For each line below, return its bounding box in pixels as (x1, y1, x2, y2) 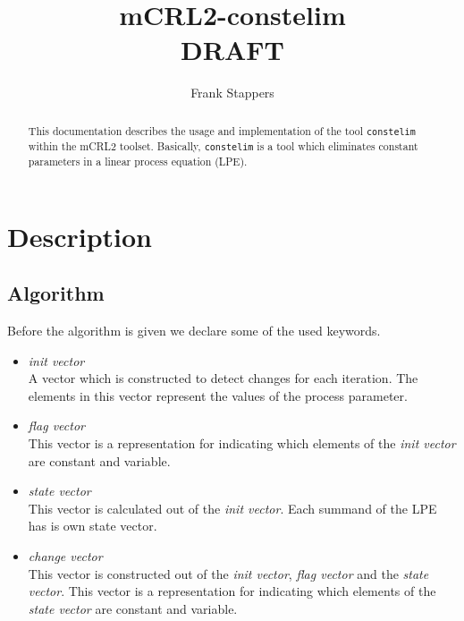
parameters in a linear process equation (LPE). (28, 153, 248, 168)
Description (7, 217, 153, 254)
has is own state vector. (28, 516, 157, 535)
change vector (28, 546, 103, 565)
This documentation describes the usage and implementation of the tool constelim (28, 123, 416, 138)
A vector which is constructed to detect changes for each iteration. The (28, 369, 418, 387)
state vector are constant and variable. (28, 599, 238, 617)
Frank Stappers (190, 83, 274, 102)
